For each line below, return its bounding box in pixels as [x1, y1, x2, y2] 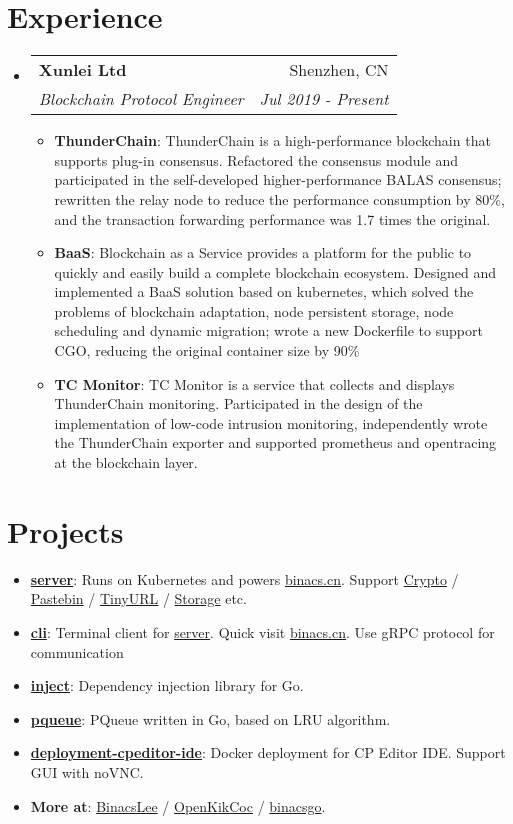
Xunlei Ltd [38, 58, 127, 82]
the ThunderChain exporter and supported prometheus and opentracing [54, 432, 497, 453]
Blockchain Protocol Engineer [38, 87, 244, 111]
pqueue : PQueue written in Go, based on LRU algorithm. [30, 708, 391, 729]
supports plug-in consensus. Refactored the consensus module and [54, 149, 458, 170]
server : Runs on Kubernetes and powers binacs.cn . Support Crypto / [30, 568, 459, 589]
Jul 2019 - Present [259, 87, 389, 111]
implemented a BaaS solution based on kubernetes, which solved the [54, 281, 474, 302]
